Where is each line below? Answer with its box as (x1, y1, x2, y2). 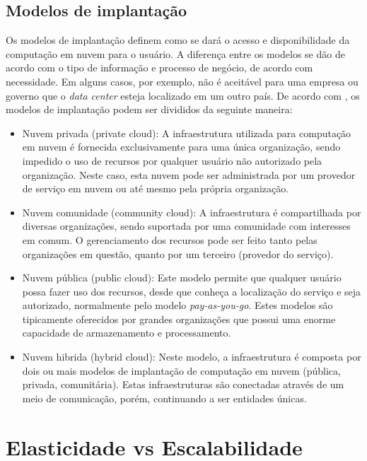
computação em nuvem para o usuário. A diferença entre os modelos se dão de (6, 46, 345, 61)
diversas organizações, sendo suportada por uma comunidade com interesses (22, 218, 351, 233)
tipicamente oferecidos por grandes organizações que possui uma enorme (22, 311, 336, 326)
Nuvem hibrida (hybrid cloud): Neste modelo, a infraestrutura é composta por (22, 349, 361, 364)
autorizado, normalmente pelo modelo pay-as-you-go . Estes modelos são (22, 298, 333, 313)
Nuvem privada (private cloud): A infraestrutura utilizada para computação (22, 125, 351, 140)
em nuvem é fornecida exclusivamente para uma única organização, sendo (22, 139, 341, 154)
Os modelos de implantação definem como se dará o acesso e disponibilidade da (6, 33, 350, 47)
